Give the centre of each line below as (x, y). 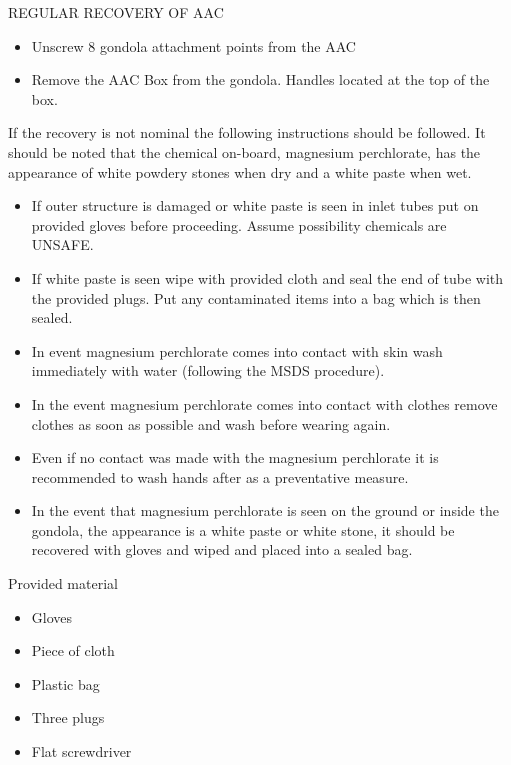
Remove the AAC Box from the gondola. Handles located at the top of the (260, 79)
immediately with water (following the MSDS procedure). (208, 370)
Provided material (63, 583)
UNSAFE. (62, 244)
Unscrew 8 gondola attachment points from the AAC (193, 45)
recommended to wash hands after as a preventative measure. (220, 476)
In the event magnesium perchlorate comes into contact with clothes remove (264, 403)
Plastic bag (65, 683)
